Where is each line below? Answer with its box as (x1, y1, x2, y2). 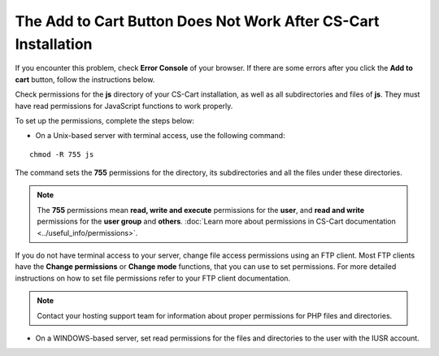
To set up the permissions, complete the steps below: (15, 115, 195, 125)
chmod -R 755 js (29, 150, 94, 158)
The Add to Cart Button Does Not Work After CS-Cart (15, 12, 380, 30)
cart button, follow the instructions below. (15, 74, 155, 85)
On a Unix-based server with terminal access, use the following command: (35, 131, 285, 141)
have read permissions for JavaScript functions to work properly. (15, 101, 233, 111)
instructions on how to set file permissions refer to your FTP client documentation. (15, 273, 291, 283)
